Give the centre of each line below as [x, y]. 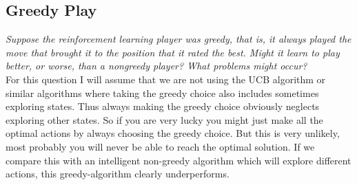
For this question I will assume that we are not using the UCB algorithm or [166, 79]
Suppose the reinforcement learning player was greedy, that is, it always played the [178, 39]
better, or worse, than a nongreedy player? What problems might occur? [156, 66]
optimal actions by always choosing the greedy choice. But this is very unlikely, [173, 133]
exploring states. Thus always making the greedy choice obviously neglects [163, 106]
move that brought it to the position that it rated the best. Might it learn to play [173, 52]
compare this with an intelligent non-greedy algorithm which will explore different [178, 160]
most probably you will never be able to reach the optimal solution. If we [160, 146]
